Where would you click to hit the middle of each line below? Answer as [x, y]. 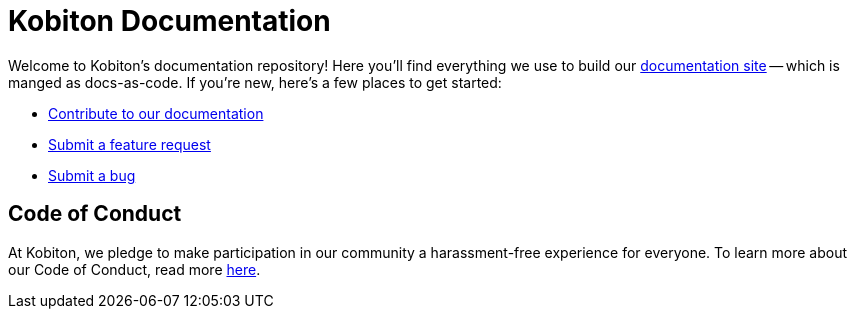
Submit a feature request [129, 144]
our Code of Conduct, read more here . [134, 269]
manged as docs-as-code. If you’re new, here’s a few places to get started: [255, 82]
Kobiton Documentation [169, 21]
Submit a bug [92, 175]
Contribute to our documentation [156, 113]
